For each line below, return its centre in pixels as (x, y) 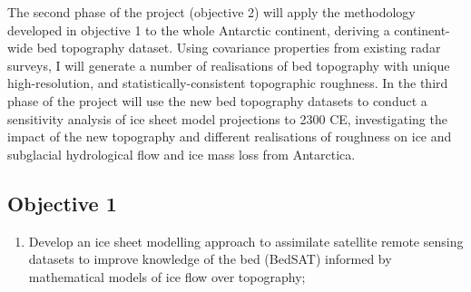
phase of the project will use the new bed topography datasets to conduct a (217, 100)
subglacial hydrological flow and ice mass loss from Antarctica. (182, 154)
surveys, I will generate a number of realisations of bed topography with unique (229, 65)
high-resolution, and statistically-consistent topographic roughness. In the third (228, 83)
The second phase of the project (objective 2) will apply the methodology (211, 12)
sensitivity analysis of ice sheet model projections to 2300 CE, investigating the (227, 118)
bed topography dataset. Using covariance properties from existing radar (239, 48)
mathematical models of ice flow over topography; (167, 276)
